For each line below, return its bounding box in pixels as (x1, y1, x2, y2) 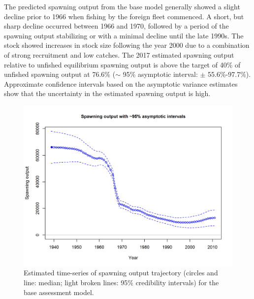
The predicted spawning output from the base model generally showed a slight (4, 1, 240, 11)
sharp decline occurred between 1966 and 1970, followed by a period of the (4, 21, 229, 31)
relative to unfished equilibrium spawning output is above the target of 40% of (4, 59, 241, 69)
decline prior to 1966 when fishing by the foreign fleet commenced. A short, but (4, 11, 244, 21)
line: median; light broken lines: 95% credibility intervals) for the (24, 277, 219, 287)
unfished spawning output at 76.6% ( (4, 69, 116, 79)
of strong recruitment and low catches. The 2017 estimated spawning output (4, 49, 234, 60)
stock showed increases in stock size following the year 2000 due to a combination (4, 40, 250, 50)
